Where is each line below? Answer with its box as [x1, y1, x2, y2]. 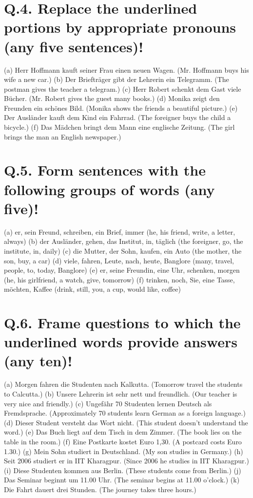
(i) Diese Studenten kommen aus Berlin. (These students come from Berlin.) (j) [4, 465, 241, 475]
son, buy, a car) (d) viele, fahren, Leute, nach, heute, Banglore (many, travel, [4, 255, 234, 265]
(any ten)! [4, 351, 73, 371]
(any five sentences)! [4, 36, 144, 56]
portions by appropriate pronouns [4, 17, 236, 37]
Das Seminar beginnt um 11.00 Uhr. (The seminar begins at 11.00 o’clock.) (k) [4, 475, 240, 485]
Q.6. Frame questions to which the [4, 313, 241, 333]
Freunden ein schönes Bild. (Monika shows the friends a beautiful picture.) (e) [4, 102, 238, 113]
